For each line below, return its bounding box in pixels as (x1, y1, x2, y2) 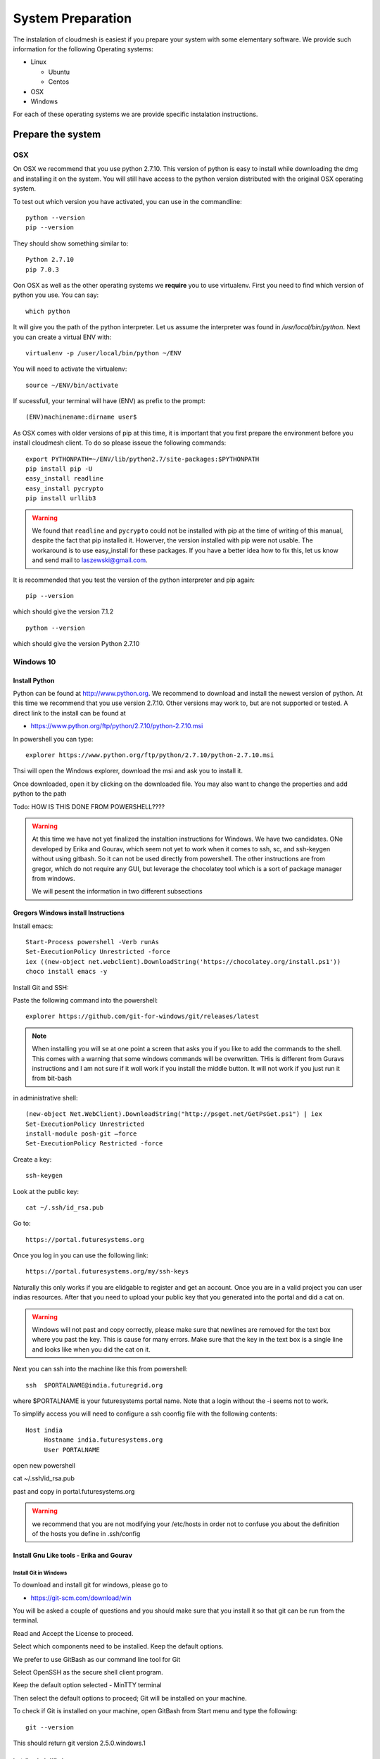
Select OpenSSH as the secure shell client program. (13, 1668, 163, 1676)
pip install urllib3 (25, 495, 96, 502)
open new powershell (13, 1461, 75, 1470)
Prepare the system (13, 129, 101, 141)
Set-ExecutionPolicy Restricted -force (25, 1140, 163, 1148)
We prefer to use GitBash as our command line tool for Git (13, 1655, 181, 1663)
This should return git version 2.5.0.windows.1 (13, 1739, 146, 1747)
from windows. (32, 874, 75, 882)
